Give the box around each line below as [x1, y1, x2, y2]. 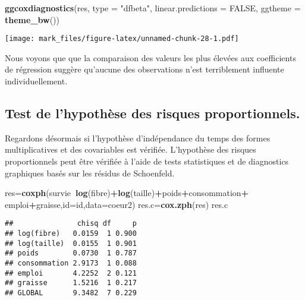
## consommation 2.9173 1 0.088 [5, 259, 137, 268]
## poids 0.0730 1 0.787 [5, 249, 137, 258]
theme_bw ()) [5, 13, 60, 26]
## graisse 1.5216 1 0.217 [5, 279, 137, 288]
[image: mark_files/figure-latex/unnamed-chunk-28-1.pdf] [5, 34, 239, 43]
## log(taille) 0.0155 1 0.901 [5, 239, 137, 248]
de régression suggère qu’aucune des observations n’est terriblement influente [5, 63, 284, 75]
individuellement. [5, 75, 68, 87]
